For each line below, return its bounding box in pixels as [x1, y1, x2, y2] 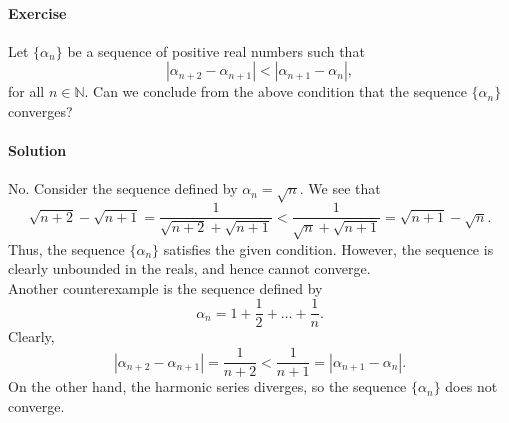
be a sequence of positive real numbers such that [67, 40, 365, 61]
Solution [8, 140, 67, 161]
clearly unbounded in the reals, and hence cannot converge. [8, 258, 371, 279]
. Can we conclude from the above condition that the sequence [84, 81, 467, 102]
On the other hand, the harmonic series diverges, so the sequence [8, 376, 407, 397]
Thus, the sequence [8, 238, 125, 259]
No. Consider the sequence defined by [8, 178, 238, 199]
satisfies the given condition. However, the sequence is [163, 238, 494, 259]
